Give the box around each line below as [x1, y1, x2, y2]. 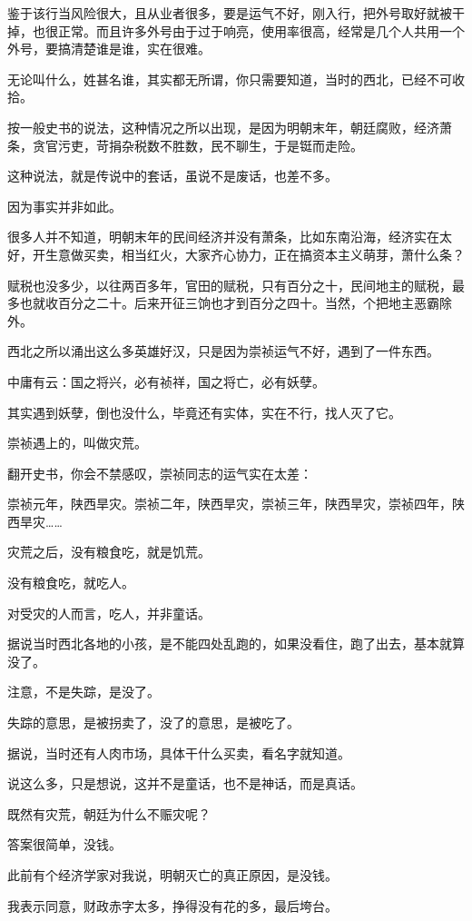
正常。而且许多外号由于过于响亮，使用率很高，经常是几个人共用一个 [57, 21, 465, 40]
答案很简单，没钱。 [7, 835, 122, 854]
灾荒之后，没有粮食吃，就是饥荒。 [7, 542, 211, 561]
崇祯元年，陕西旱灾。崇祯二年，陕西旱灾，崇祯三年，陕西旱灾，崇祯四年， [7, 494, 452, 513]
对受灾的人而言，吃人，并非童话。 [7, 603, 211, 622]
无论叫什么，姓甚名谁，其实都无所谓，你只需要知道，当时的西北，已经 [7, 69, 427, 88]
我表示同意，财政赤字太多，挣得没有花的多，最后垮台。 [7, 896, 338, 915]
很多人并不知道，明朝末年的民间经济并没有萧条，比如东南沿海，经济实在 [7, 227, 439, 246]
